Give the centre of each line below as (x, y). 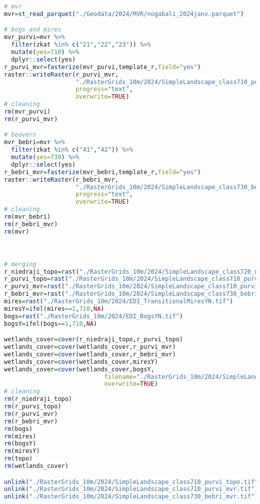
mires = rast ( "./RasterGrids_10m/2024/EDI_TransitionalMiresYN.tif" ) (119, 302)
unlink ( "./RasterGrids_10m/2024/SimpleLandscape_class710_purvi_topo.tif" (131, 482)
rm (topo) (18, 459)
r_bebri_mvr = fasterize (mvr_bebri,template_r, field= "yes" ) (102, 172)
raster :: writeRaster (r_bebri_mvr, (61, 179)
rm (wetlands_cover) (36, 466)
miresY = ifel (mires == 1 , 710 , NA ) (54, 309)
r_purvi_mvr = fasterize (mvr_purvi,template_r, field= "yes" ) (102, 67)
